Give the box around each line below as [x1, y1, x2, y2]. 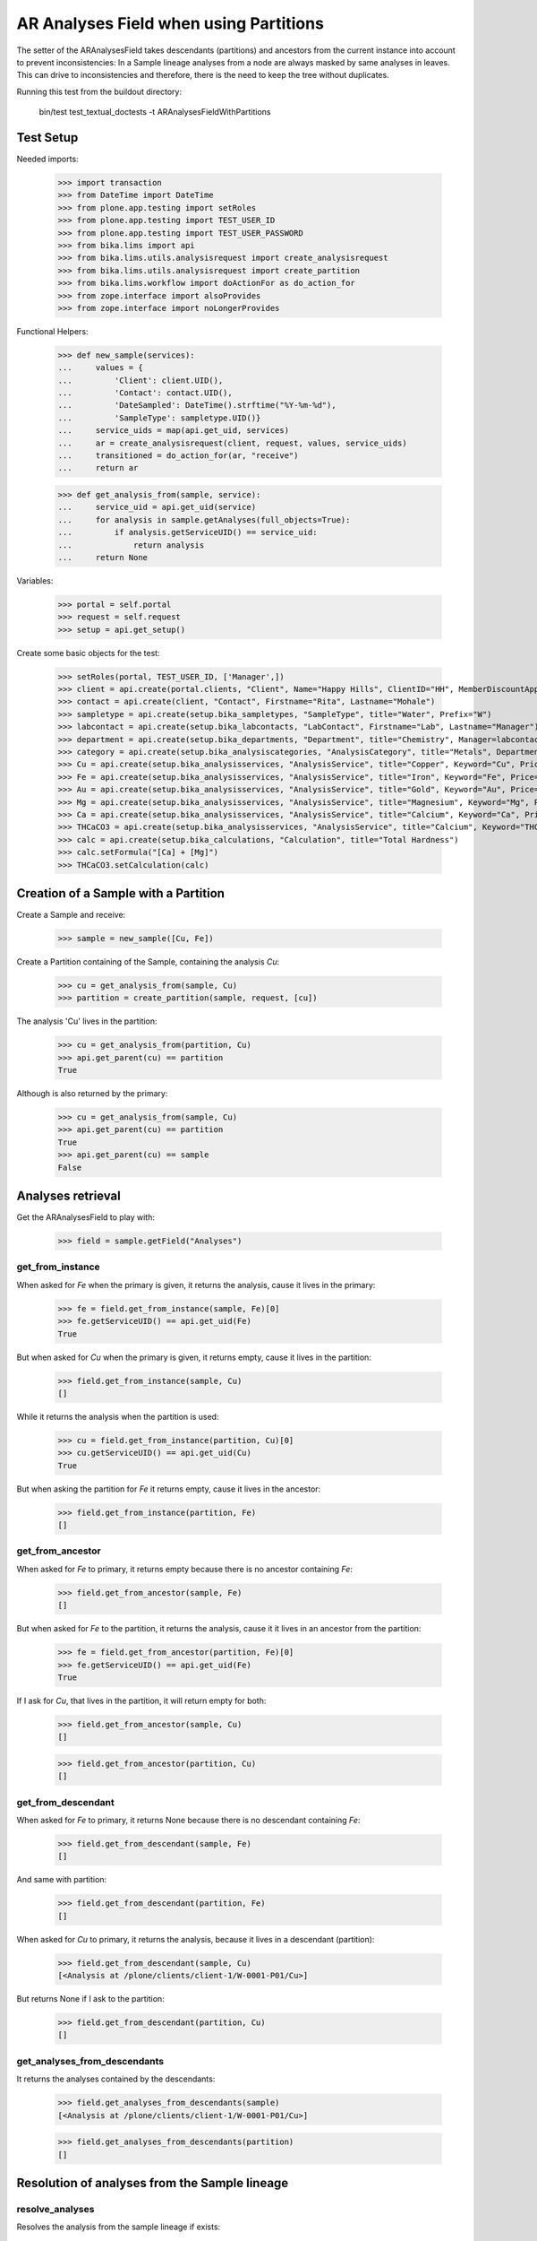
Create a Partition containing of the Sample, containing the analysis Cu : [16, 956, 280, 967]
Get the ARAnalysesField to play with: [16, 1212, 156, 1223]
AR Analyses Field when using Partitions [16, 13, 324, 33]
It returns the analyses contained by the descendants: [16, 2073, 216, 2084]
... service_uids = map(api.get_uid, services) [57, 426, 290, 436]
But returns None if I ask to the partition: [16, 1994, 165, 2004]
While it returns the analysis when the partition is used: [16, 1411, 219, 1422]
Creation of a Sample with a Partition [16, 886, 226, 901]
